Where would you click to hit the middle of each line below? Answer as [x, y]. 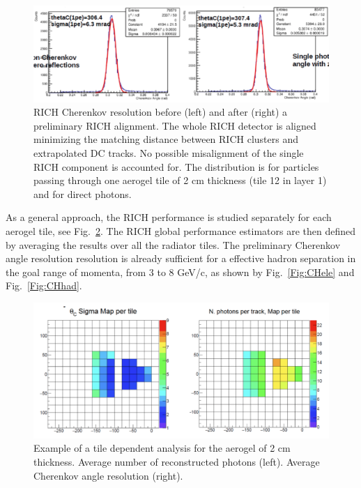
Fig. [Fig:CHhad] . [44, 285]
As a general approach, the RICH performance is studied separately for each [169, 217]
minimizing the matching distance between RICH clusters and [166, 139]
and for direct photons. [83, 193]
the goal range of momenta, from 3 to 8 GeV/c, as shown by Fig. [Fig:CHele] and [180, 272]
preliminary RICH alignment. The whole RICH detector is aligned [175, 125]
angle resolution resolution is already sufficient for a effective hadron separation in [181, 258]
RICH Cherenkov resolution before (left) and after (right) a [161, 112]
